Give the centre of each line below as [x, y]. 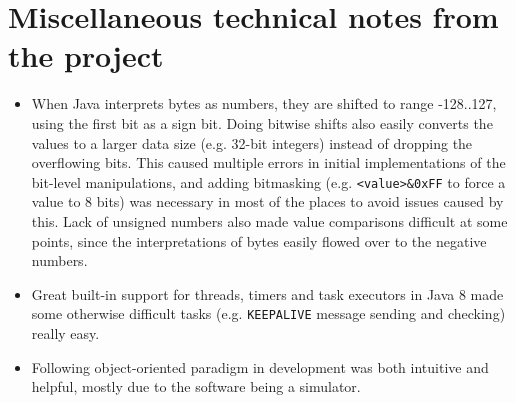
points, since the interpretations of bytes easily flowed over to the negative [259, 240]
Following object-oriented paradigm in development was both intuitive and [260, 366]
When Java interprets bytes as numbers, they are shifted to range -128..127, [264, 103]
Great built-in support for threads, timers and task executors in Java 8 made [267, 293]
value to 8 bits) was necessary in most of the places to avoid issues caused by [267, 201]
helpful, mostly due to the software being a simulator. [196, 386]
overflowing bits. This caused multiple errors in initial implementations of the [268, 162]
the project [86, 55]
